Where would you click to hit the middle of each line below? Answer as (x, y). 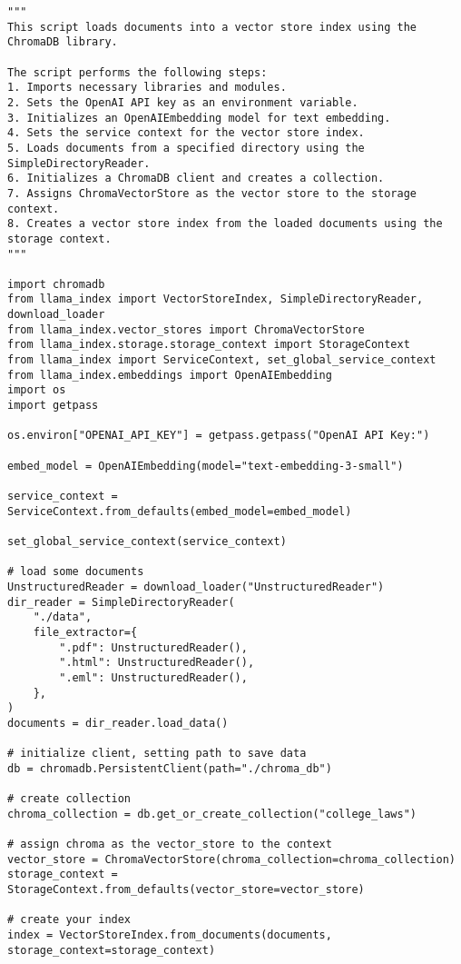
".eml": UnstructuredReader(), (153, 677)
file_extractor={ (85, 632)
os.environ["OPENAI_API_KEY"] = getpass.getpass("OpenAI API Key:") (219, 436)
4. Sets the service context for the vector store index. (186, 133)
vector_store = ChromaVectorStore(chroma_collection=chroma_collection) (231, 859)
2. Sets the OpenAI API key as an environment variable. (183, 102)
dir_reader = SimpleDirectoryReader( (121, 602)
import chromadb (56, 284)
